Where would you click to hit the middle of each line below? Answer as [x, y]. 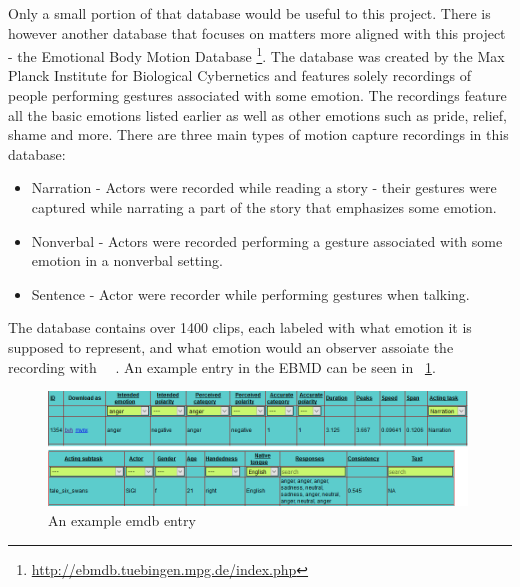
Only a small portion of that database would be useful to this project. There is [249, 13]
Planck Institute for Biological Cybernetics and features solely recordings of [239, 75]
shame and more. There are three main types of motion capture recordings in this [258, 134]
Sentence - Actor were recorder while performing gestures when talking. [250, 293]
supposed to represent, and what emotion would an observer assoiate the [231, 346]
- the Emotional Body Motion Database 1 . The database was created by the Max [256, 54]
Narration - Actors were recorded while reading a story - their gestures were [264, 187]
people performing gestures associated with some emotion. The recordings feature [257, 95]
